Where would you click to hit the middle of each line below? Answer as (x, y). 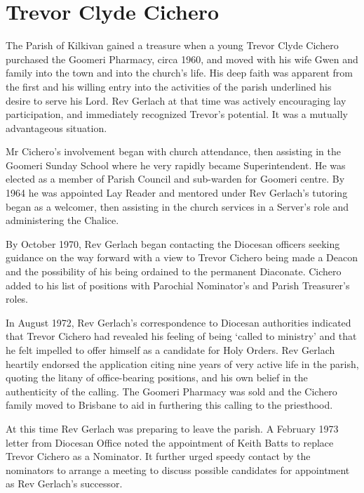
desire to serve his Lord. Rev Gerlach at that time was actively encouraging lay (176, 100)
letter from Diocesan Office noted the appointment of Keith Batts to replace (170, 442)
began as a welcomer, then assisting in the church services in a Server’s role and (177, 206)
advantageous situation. (56, 127)
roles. (17, 299)
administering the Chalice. (62, 220)
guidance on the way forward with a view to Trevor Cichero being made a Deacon (182, 257)
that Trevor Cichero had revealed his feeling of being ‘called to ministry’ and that (181, 336)
